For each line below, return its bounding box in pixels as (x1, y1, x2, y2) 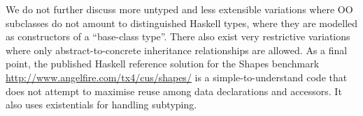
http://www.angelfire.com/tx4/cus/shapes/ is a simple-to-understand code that (6, 69, 348, 84)
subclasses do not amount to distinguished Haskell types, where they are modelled (6, 15, 358, 30)
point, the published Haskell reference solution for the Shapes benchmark (6, 56, 320, 71)
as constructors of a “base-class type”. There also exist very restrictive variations (6, 29, 350, 44)
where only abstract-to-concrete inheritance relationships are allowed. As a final (6, 42, 348, 57)
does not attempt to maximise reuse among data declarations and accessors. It (6, 83, 342, 98)
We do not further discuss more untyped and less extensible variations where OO (6, 2, 353, 16)
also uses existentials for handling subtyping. (6, 97, 197, 112)
